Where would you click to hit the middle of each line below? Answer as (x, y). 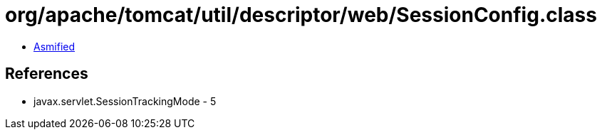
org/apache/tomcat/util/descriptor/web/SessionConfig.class (301, 15)
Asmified (55, 46)
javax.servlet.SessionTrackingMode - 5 (125, 101)
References (47, 74)
